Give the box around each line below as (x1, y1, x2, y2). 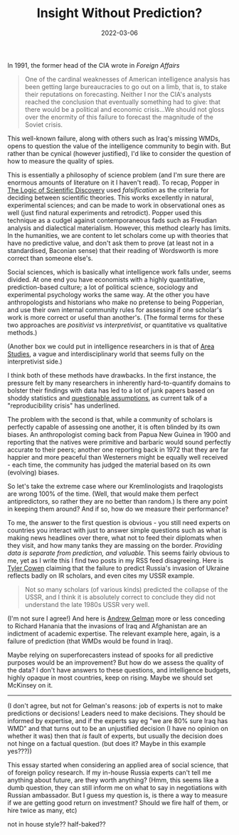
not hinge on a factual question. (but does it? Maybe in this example (7, 739, 206, 747)
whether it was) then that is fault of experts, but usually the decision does (7, 732, 223, 740)
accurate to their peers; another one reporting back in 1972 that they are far (7, 445, 229, 454)
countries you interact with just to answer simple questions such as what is (7, 526, 228, 534)
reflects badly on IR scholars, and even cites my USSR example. (7, 571, 195, 580)
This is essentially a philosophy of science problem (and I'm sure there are (7, 170, 225, 179)
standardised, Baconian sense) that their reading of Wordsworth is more (7, 246, 219, 254)
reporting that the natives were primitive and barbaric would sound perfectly (7, 437, 231, 446)
